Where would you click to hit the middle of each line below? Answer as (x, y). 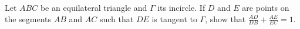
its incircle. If (181, 7)
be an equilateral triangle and (94, 7)
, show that (225, 18)
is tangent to (174, 18)
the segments (28, 18)
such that (117, 18)
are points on (266, 7)
